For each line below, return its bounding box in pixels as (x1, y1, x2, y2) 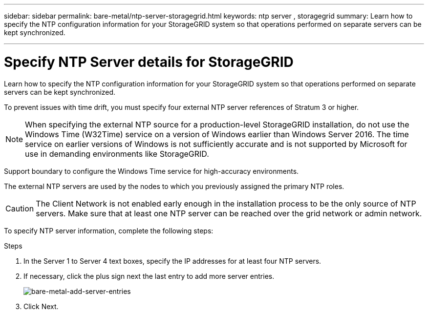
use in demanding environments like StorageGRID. (25, 148, 209, 159)
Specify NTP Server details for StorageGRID (4, 53, 294, 70)
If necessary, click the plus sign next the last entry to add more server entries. (23, 271, 275, 280)
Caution (5, 203, 34, 213)
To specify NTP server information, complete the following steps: (4, 226, 214, 235)
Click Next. (23, 302, 59, 311)
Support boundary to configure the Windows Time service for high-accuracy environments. (4, 167, 299, 175)
